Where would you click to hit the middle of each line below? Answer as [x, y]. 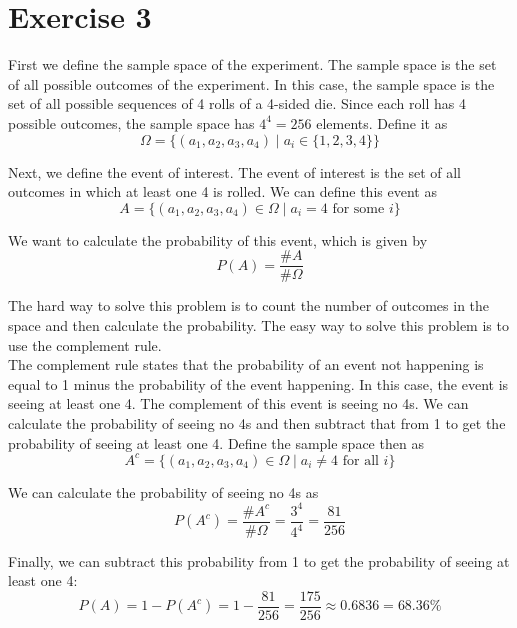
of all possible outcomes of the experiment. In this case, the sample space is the [251, 83]
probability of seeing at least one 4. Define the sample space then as [216, 442]
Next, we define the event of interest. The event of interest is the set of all [234, 171]
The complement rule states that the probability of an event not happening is [246, 364]
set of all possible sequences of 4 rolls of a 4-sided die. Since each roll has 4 [237, 103]
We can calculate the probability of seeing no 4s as [163, 491]
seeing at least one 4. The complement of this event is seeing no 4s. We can [238, 403]
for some [358, 208]
